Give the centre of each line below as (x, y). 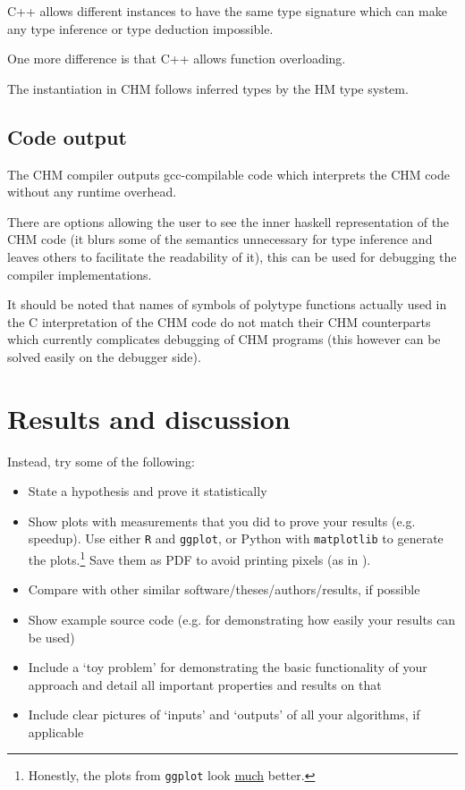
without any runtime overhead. (92, 192)
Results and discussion (149, 418)
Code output (67, 136)
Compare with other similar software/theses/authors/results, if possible (224, 589)
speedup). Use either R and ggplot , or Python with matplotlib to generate (236, 538)
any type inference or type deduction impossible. (140, 28)
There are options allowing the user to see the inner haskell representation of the (228, 221)
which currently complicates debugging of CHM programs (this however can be (224, 339)
